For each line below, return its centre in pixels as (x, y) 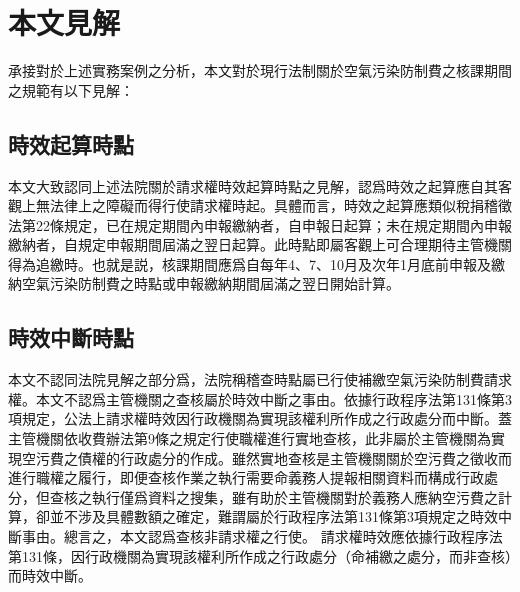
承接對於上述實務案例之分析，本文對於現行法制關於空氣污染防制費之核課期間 (260, 70)
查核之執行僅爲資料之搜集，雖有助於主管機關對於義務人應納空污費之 (273, 496)
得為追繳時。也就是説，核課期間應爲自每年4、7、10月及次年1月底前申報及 (249, 263)
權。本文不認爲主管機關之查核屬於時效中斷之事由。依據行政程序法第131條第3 (260, 398)
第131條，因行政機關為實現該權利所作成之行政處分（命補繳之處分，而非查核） (260, 555)
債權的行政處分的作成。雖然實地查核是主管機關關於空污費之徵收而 (294, 457)
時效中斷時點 (71, 337)
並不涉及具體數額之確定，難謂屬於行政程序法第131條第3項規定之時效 (273, 516)
